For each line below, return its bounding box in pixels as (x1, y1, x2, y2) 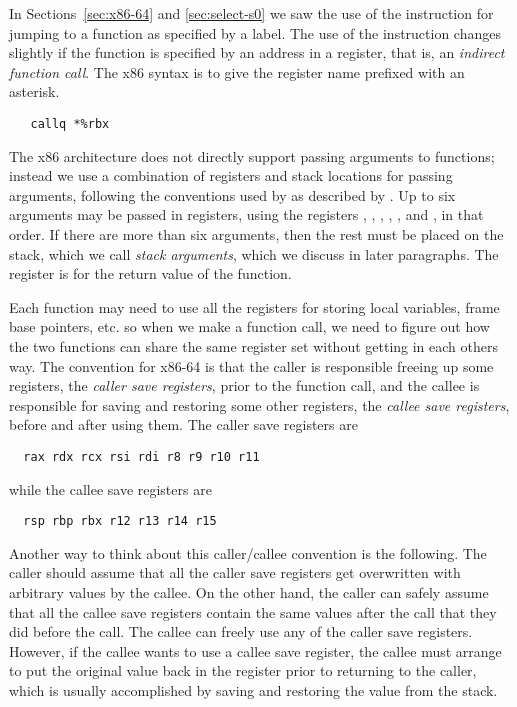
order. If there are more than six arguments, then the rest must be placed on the (9, 224, 504, 244)
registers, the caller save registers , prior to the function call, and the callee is (9, 375, 480, 396)
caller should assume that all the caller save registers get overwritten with (9, 562, 461, 583)
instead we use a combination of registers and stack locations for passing (9, 165, 453, 186)
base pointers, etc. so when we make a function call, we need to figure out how (9, 316, 490, 337)
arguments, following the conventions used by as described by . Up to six (9, 184, 456, 205)
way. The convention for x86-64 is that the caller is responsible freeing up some (9, 355, 494, 376)
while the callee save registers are (9, 478, 212, 499)
